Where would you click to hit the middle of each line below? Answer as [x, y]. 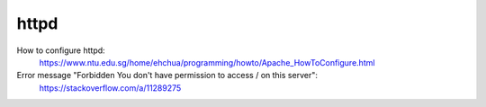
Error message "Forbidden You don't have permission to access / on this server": [167, 76]
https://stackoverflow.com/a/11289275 [110, 88]
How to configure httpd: [61, 50]
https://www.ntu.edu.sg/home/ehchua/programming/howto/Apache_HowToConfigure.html [207, 62]
